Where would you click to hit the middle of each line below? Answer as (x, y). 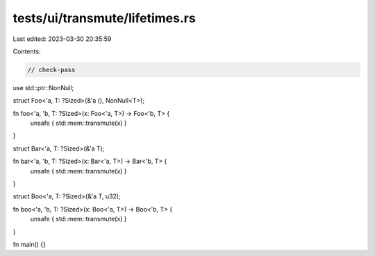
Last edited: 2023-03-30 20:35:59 (62, 39)
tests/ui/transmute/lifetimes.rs (104, 18)
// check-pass (51, 70)
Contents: (27, 51)
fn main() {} (30, 244)
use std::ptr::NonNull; (43, 87)
